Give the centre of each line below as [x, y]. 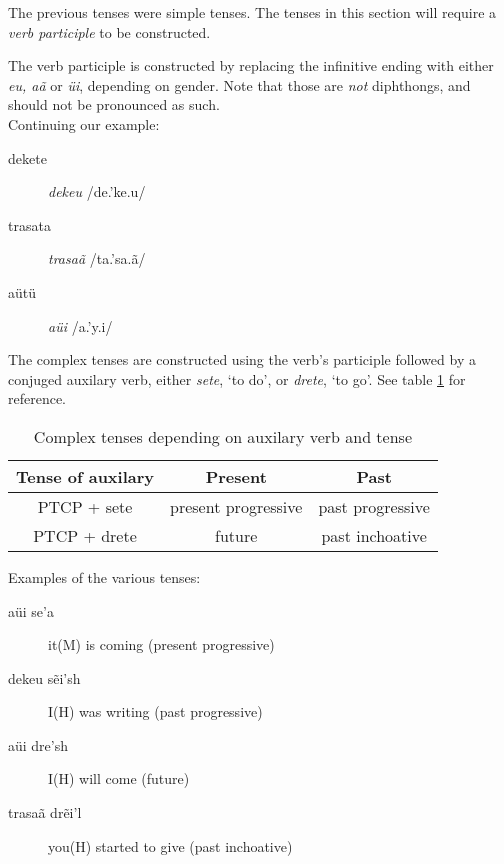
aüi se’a [31, 610]
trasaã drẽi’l [45, 812]
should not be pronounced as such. [114, 104]
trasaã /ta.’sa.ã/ [97, 258]
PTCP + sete [85, 506]
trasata [29, 224]
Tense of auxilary [85, 476]
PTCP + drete [85, 535]
